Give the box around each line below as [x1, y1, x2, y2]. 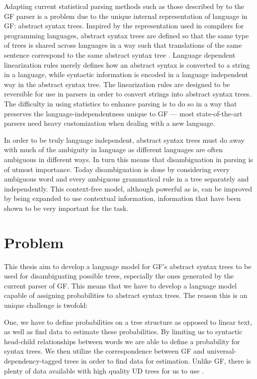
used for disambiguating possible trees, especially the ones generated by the [4, 271, 234, 281]
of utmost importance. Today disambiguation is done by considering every [4, 164, 230, 174]
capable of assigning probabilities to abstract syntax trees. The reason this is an [4, 290, 248, 300]
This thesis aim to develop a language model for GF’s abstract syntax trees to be [4, 261, 252, 271]
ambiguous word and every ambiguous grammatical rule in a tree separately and [4, 174, 249, 184]
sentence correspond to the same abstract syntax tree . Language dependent [4, 49, 236, 60]
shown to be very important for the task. [4, 202, 129, 213]
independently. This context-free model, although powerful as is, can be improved [4, 183, 252, 193]
